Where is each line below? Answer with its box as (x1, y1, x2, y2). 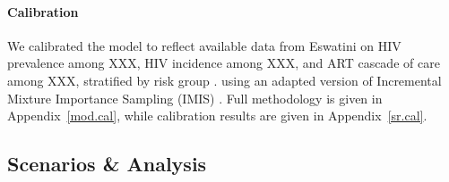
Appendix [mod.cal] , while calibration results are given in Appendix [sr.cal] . (7, 106, 427, 125)
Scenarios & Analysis (7, 150, 207, 178)
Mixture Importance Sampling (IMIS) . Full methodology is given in (7, 88, 383, 107)
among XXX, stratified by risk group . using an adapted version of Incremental (7, 70, 442, 89)
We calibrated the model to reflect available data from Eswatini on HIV (7, 36, 402, 54)
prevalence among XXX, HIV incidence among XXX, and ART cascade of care (7, 54, 440, 72)
